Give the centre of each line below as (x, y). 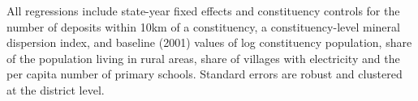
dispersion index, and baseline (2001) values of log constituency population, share (209, 42)
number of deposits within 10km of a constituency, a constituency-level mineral (203, 26)
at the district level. (56, 89)
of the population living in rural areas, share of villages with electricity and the (203, 58)
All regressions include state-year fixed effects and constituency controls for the (203, 11)
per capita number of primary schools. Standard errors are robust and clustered (205, 74)
